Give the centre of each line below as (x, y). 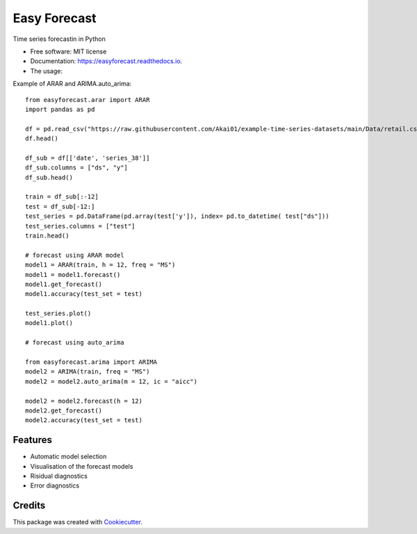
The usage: (46, 71)
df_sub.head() (49, 177)
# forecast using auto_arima (75, 343)
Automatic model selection (68, 457)
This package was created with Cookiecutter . (77, 522)
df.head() (42, 139)
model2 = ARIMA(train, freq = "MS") (88, 372)
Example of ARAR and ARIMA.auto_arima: (72, 84)
